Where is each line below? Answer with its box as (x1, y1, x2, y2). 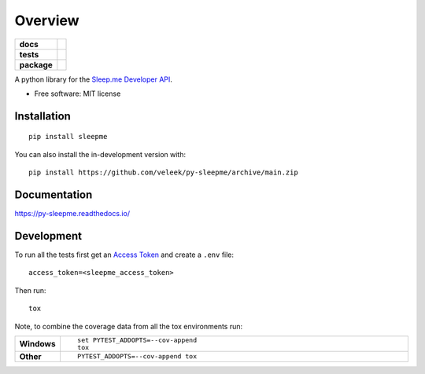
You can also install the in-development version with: (14, 149, 187, 159)
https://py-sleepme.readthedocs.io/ (14, 209, 130, 218)
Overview (14, 12, 79, 29)
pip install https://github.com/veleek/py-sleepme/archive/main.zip (28, 168, 298, 177)
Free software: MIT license (34, 89, 121, 98)
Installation (14, 109, 71, 123)
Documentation (14, 188, 93, 201)
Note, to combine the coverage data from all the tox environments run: (14, 321, 243, 331)
